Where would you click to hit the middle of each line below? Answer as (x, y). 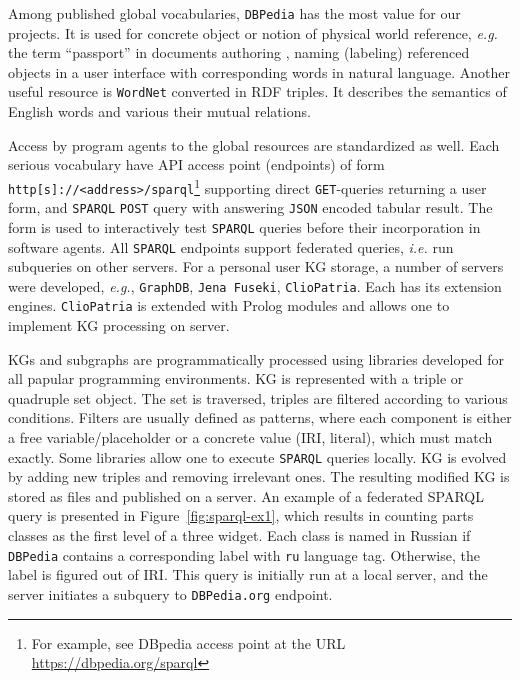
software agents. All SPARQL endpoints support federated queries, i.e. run (231, 246)
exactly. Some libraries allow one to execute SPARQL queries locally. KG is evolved (257, 456)
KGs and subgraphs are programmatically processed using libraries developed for (256, 358)
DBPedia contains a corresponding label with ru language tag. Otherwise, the (244, 554)
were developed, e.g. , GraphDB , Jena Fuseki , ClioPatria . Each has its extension (255, 285)
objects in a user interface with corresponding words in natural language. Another (259, 71)
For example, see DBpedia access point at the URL (188, 642)
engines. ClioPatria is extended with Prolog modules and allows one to (229, 305)
